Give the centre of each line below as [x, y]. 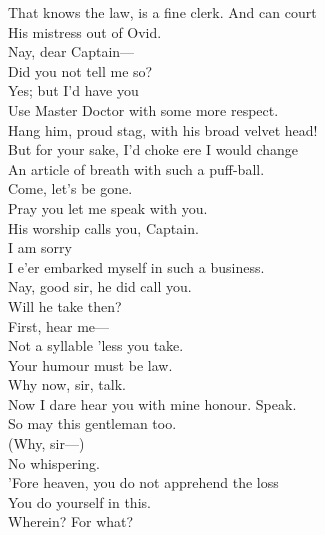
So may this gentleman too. [92, 423]
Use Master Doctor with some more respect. [143, 109]
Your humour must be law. [90, 364]
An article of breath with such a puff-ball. [136, 168]
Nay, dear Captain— [71, 51]
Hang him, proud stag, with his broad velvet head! [163, 129]
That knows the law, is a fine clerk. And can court [162, 12]
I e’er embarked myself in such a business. [136, 266]
